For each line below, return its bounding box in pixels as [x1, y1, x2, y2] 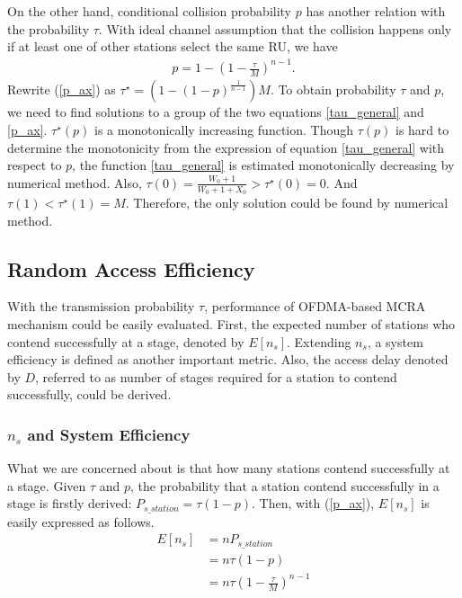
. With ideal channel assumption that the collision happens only [98, 19, 452, 38]
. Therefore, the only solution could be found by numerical [125, 192, 449, 211]
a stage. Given [7, 476, 86, 495]
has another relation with [306, 2, 446, 20]
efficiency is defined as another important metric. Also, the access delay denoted [7, 350, 449, 369]
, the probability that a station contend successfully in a [130, 476, 440, 495]
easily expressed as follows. [7, 512, 155, 531]
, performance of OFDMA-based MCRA [204, 297, 426, 316]
